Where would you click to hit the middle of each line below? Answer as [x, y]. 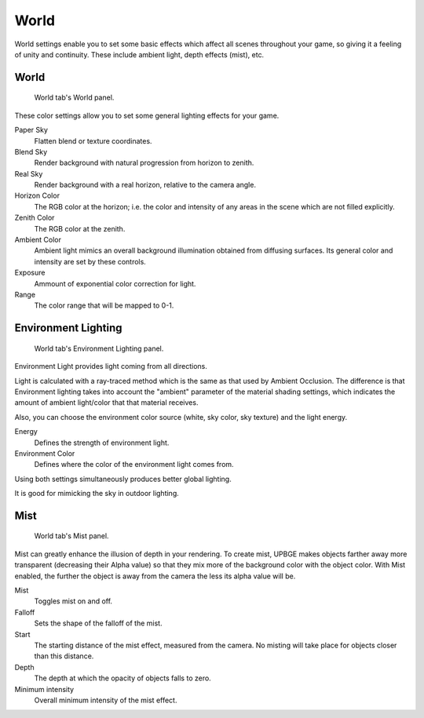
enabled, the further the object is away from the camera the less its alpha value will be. [155, 576]
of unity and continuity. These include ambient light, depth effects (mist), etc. [139, 54]
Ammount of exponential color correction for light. [115, 283]
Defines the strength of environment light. [102, 443]
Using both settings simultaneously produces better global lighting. [123, 479]
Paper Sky [31, 130]
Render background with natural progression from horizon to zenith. [144, 163]
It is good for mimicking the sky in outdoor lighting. [97, 494]
